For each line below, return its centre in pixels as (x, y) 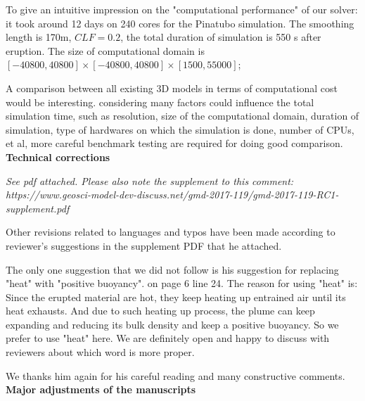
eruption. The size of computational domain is (105, 50)
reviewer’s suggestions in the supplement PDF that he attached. (144, 245)
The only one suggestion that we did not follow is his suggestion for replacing (172, 269)
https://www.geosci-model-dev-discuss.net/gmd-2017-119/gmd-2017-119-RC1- (172, 195)
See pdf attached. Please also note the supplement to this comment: (150, 180)
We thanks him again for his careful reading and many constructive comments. (175, 375)
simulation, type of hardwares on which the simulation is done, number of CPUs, (180, 129)
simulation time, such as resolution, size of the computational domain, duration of (182, 116)
